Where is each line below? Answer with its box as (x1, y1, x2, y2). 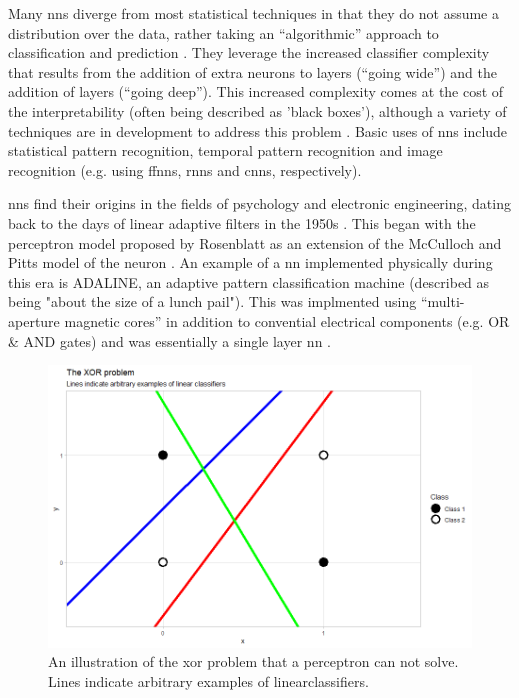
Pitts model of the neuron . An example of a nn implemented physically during (8, 252, 493, 273)
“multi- (420, 291, 465, 312)
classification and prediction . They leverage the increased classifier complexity (8, 42, 490, 63)
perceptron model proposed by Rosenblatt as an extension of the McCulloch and (8, 232, 502, 253)
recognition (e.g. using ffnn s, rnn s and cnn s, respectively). (8, 159, 362, 180)
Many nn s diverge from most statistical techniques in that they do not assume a (8, 3, 500, 23)
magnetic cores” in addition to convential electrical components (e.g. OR (64, 310, 510, 331)
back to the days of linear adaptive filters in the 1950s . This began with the (8, 212, 476, 233)
